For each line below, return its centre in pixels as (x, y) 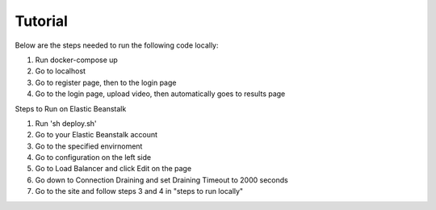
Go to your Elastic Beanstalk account (96, 135)
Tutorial (42, 21)
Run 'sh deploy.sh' (66, 123)
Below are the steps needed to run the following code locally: (117, 45)
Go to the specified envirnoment (89, 146)
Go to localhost (61, 71)
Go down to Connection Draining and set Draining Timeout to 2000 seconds (161, 180)
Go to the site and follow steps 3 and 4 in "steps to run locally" (139, 191)
